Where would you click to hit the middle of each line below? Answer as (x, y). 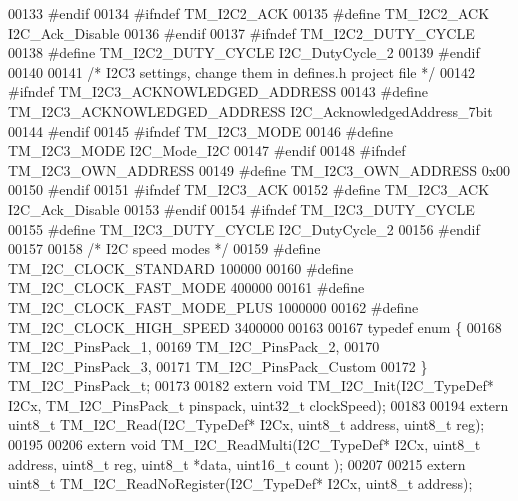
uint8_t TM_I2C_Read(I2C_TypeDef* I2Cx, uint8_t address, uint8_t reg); (246, 424)
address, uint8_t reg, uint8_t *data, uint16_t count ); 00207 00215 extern (237, 463)
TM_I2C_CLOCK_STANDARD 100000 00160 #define (181, 267)
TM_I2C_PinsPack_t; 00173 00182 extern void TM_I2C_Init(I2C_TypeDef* (251, 385)
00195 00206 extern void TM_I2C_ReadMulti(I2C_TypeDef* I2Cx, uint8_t (244, 444)
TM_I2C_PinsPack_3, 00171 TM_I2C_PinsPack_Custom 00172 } (218, 365)
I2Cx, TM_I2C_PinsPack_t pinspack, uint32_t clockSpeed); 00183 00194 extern (258, 404)
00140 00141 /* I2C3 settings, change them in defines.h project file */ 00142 (241, 71)
